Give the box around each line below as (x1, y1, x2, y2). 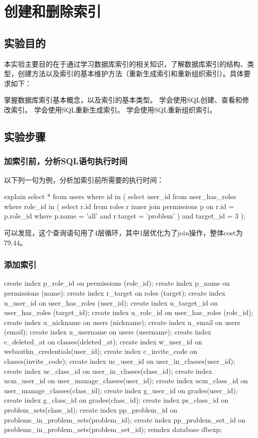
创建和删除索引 (4, 1, 102, 21)
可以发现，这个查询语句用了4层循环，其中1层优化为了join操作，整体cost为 (4, 227, 243, 237)
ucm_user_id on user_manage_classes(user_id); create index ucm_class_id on (4, 375, 248, 386)
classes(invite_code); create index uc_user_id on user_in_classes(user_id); (4, 356, 235, 366)
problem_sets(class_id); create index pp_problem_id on (4, 405, 178, 415)
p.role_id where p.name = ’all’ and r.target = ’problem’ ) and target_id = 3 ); (4, 211, 246, 221)
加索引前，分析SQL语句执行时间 (4, 155, 128, 167)
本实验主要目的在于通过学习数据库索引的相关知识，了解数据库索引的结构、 (4, 58, 247, 69)
